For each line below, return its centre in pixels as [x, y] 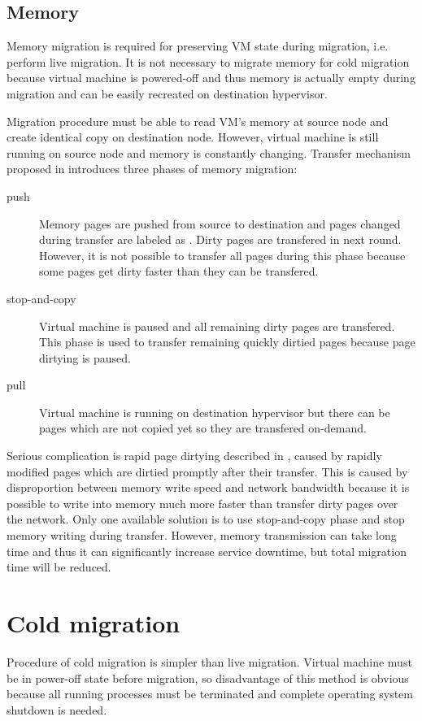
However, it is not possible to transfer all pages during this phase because [222, 255]
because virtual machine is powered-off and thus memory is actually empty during [211, 78]
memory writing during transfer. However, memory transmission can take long [202, 535]
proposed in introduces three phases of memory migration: [152, 169]
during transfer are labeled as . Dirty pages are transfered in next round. [220, 239]
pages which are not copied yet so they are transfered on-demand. [203, 428]
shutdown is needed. [57, 709]
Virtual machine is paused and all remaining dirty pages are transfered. [217, 326]
